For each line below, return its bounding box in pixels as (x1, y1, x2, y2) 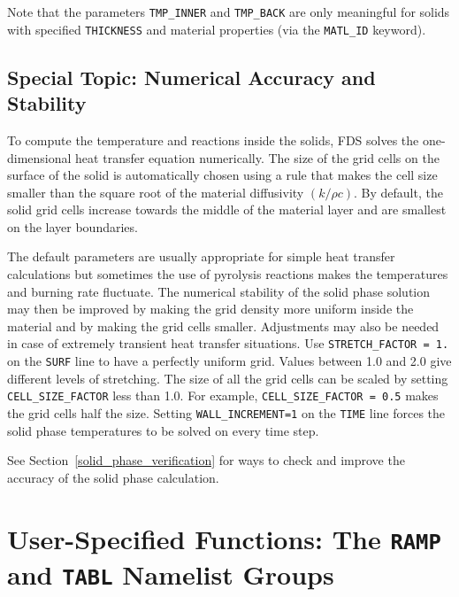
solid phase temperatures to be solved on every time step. (7, 421, 319, 439)
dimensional (7, 148, 72, 167)
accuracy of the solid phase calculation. (7, 468, 219, 486)
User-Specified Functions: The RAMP (7, 520, 441, 556)
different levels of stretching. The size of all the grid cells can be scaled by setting (7, 368, 448, 387)
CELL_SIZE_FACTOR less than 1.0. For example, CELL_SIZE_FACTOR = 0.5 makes (7, 386, 439, 405)
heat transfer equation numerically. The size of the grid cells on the (75, 148, 440, 167)
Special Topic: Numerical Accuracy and (7, 63, 376, 90)
